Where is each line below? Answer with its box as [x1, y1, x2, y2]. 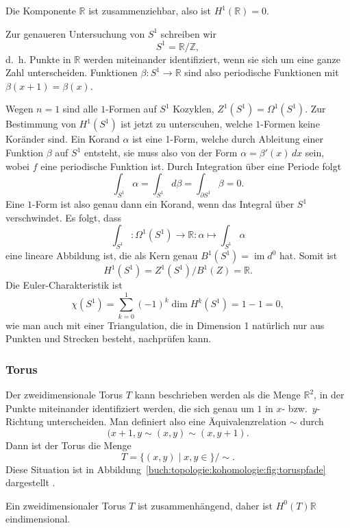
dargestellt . [5, 475, 55, 490]
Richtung [5, 414, 44, 429]
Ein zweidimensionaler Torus [5, 498, 126, 512]
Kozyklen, [173, 101, 214, 116]
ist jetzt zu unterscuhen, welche [121, 117, 253, 131]
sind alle [62, 101, 98, 116]
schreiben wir [160, 26, 216, 40]
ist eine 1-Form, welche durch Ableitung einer [132, 132, 324, 146]
